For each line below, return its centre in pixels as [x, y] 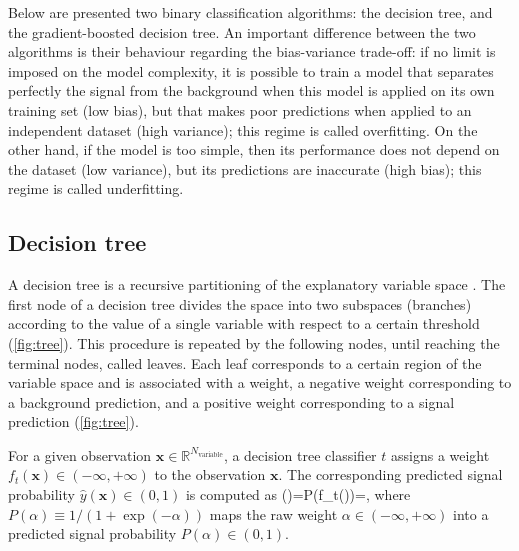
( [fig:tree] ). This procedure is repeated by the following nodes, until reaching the [254, 342]
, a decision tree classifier [300, 454]
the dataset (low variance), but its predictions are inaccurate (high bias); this [245, 168]
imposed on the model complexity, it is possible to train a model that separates [251, 70]
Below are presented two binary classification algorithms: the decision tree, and [250, 12]
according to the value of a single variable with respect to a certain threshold [244, 323]
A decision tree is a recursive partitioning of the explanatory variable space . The [257, 284]
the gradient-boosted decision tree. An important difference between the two [242, 31]
